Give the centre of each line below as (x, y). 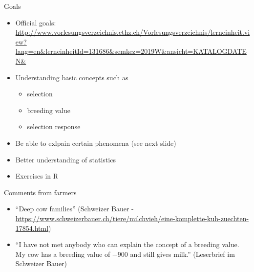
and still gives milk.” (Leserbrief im (182, 254)
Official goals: (36, 22)
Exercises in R (37, 176)
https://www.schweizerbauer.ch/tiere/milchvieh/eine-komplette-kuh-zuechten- (132, 218)
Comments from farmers (40, 192)
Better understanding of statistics (65, 159)
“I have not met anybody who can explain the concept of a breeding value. (127, 244)
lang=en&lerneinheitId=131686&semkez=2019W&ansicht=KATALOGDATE (131, 51)
